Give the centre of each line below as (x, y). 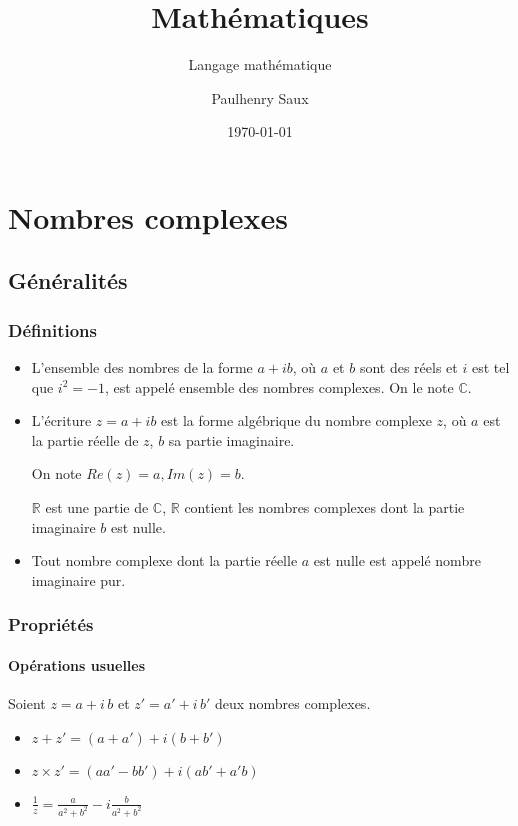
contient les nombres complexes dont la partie (324, 507)
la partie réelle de (85, 439)
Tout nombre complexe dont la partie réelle (164, 560)
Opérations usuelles (77, 664)
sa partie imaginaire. (231, 439)
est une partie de (97, 507)
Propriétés (51, 624)
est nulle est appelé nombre (397, 560)
